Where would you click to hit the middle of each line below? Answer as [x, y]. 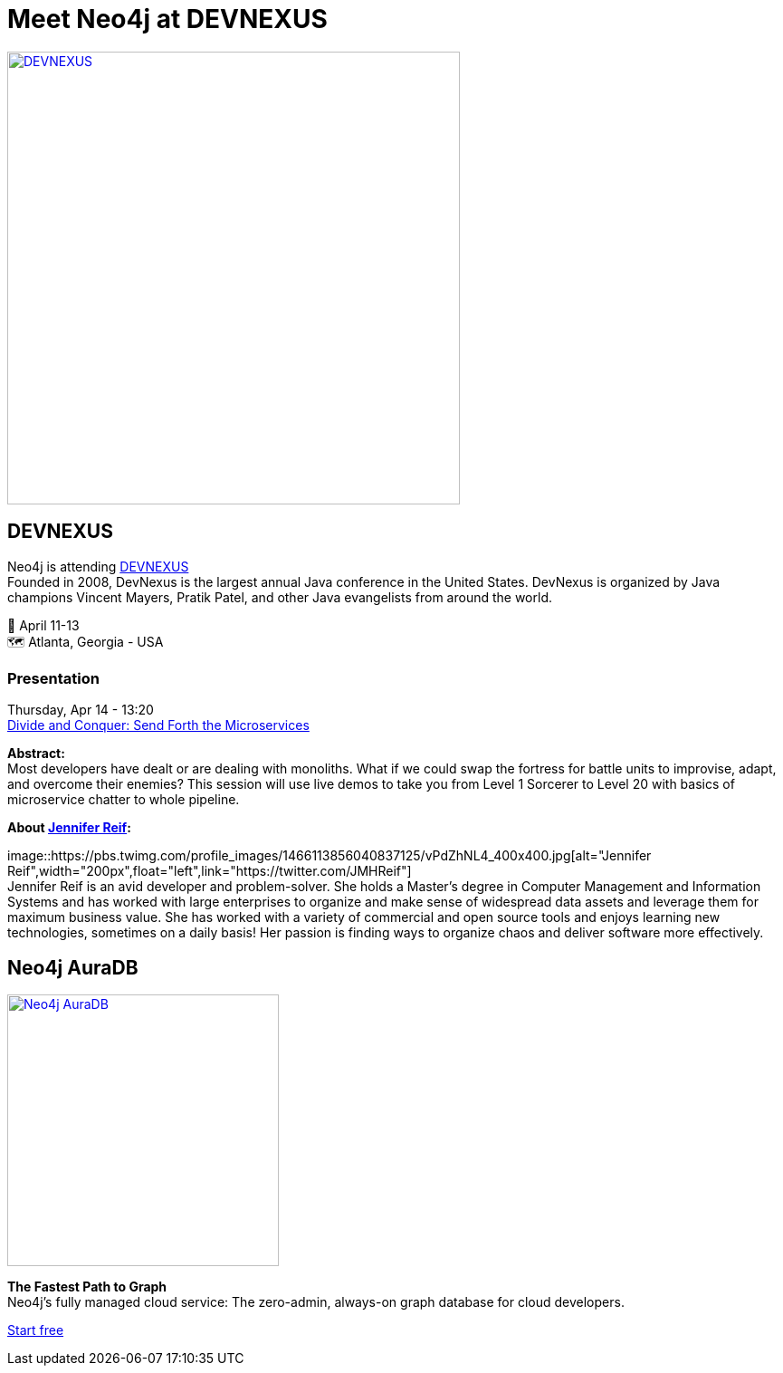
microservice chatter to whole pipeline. [124, 800]
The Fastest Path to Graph [87, 1287]
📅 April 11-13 [43, 625]
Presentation [53, 678]
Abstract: [36, 754]
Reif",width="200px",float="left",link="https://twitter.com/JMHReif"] [210, 871]
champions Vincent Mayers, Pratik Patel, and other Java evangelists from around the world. [280, 597]
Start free [36, 1330]
